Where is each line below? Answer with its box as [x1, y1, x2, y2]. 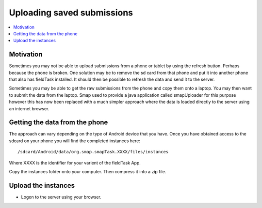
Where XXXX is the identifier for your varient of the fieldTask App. [9, 160, 141, 165]
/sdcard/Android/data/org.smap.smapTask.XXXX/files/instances [17, 149, 169, 155]
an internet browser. [9, 105, 49, 111]
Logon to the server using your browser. [21, 194, 101, 200]
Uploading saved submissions [9, 7, 133, 18]
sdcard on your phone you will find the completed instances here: [9, 138, 141, 144]
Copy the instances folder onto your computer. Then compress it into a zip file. [9, 169, 166, 175]
